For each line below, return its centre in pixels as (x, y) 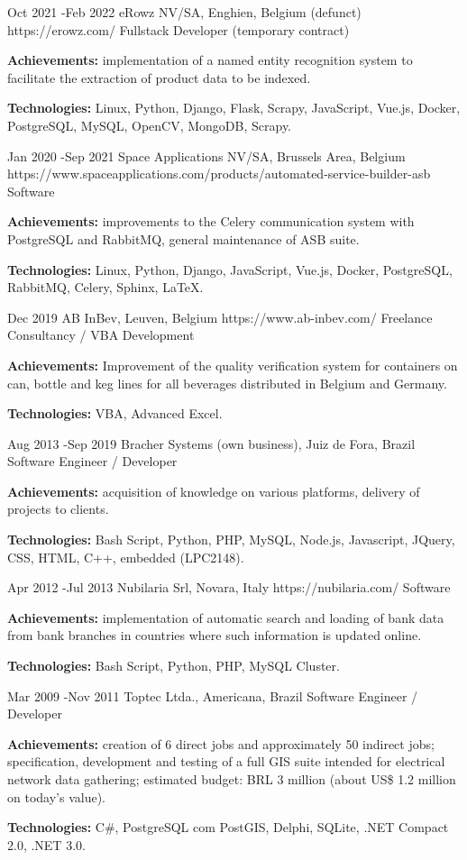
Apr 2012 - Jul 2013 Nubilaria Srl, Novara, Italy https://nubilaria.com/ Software (229, 587)
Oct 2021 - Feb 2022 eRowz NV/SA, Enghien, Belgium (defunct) (184, 12)
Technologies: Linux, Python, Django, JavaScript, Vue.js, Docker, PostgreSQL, (230, 269)
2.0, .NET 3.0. (46, 844)
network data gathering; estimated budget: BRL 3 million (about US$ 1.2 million (232, 779)
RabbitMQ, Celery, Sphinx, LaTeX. (105, 287)
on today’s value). (56, 796)
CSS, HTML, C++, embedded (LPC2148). (126, 557)
